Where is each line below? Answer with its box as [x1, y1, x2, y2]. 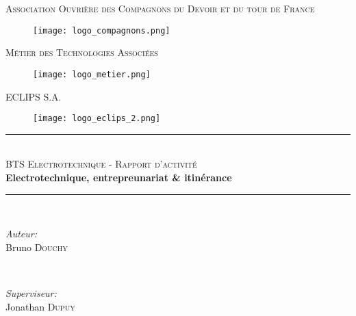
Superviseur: [5, 285, 57, 300]
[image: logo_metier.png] [33, 69, 151, 79]
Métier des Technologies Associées [5, 45, 158, 60]
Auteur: [5, 226, 38, 241]
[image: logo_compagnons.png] [33, 25, 170, 36]
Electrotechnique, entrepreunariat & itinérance [5, 170, 232, 184]
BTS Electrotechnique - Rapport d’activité [5, 157, 197, 171]
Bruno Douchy [5, 239, 68, 254]
